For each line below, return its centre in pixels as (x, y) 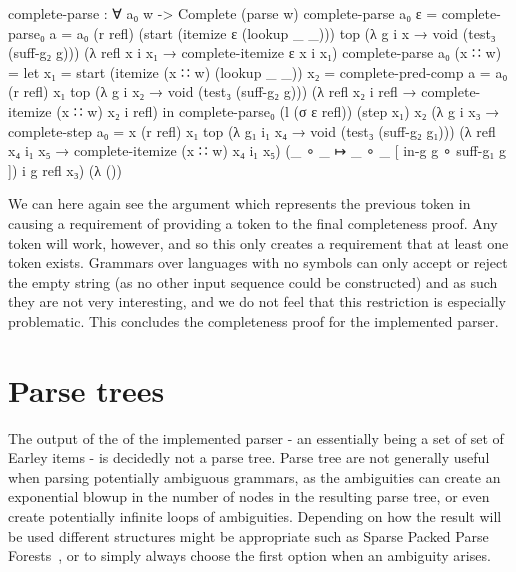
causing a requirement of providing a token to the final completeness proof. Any (253, 222)
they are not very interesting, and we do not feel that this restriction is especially (257, 301)
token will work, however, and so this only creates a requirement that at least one (258, 242)
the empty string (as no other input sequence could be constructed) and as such (253, 281)
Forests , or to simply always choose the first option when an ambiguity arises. (249, 555)
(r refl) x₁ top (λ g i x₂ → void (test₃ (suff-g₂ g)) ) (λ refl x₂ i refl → (212, 91)
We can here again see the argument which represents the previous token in (239, 203)
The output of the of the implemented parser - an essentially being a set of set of (256, 437)
